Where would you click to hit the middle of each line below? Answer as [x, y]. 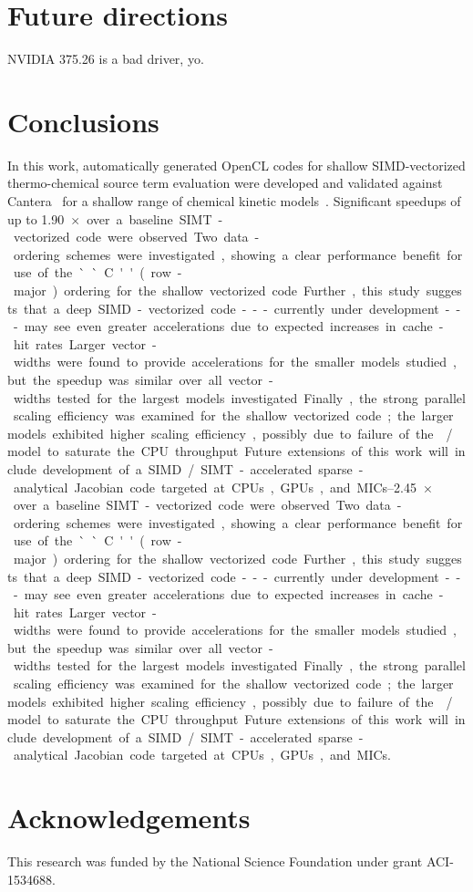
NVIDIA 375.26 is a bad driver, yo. [106, 59]
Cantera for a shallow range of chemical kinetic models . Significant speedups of [234, 201]
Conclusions [83, 121]
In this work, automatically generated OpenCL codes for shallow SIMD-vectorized [236, 165]
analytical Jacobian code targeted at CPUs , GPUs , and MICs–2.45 [215, 487]
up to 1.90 [36, 218]
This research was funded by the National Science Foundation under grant [215, 861]
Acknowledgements [129, 818]
